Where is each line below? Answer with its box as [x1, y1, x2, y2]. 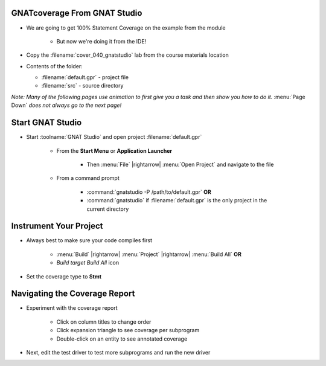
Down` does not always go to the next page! [11, 101, 122, 109]
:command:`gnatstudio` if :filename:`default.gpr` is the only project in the [86, 197, 267, 204]
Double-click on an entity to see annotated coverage [56, 335, 188, 342]
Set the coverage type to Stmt [26, 272, 102, 280]
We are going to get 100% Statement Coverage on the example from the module [26, 24, 226, 31]
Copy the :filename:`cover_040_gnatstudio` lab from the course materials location [26, 51, 229, 59]
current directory [86, 205, 129, 213]
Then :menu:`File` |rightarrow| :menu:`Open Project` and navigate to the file [86, 161, 274, 168]
